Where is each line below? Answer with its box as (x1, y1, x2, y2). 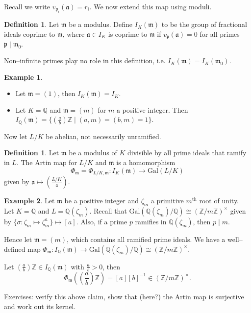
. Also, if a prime (76, 216, 127, 226)
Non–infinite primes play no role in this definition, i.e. (4, 55, 166, 66)
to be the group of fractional (161, 19, 247, 29)
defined (4, 243, 25, 254)
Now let (4, 131, 27, 141)
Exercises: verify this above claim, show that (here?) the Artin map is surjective (4, 291, 244, 301)
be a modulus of (69, 147, 117, 158)
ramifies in (135, 216, 167, 226)
